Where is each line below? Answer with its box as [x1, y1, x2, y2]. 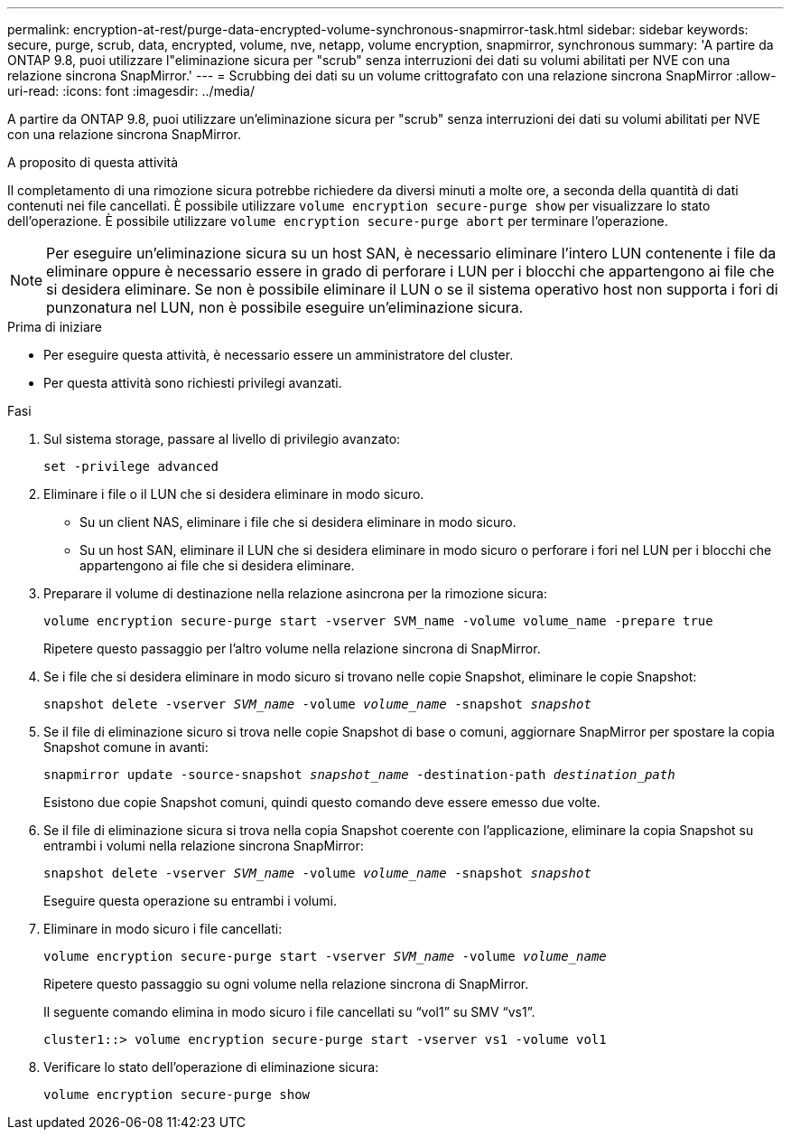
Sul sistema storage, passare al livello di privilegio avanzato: [43, 431, 401, 446]
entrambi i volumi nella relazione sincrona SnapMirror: [43, 838, 364, 853]
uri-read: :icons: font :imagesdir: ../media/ [7, 83, 255, 99]
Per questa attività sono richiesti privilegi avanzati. [43, 375, 342, 390]
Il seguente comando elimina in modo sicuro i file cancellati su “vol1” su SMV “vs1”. [43, 1004, 535, 1020]
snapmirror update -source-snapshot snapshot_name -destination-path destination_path [43, 767, 675, 782]
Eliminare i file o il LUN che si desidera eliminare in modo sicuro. [43, 486, 424, 502]
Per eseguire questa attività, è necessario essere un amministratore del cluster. [43, 347, 514, 362]
